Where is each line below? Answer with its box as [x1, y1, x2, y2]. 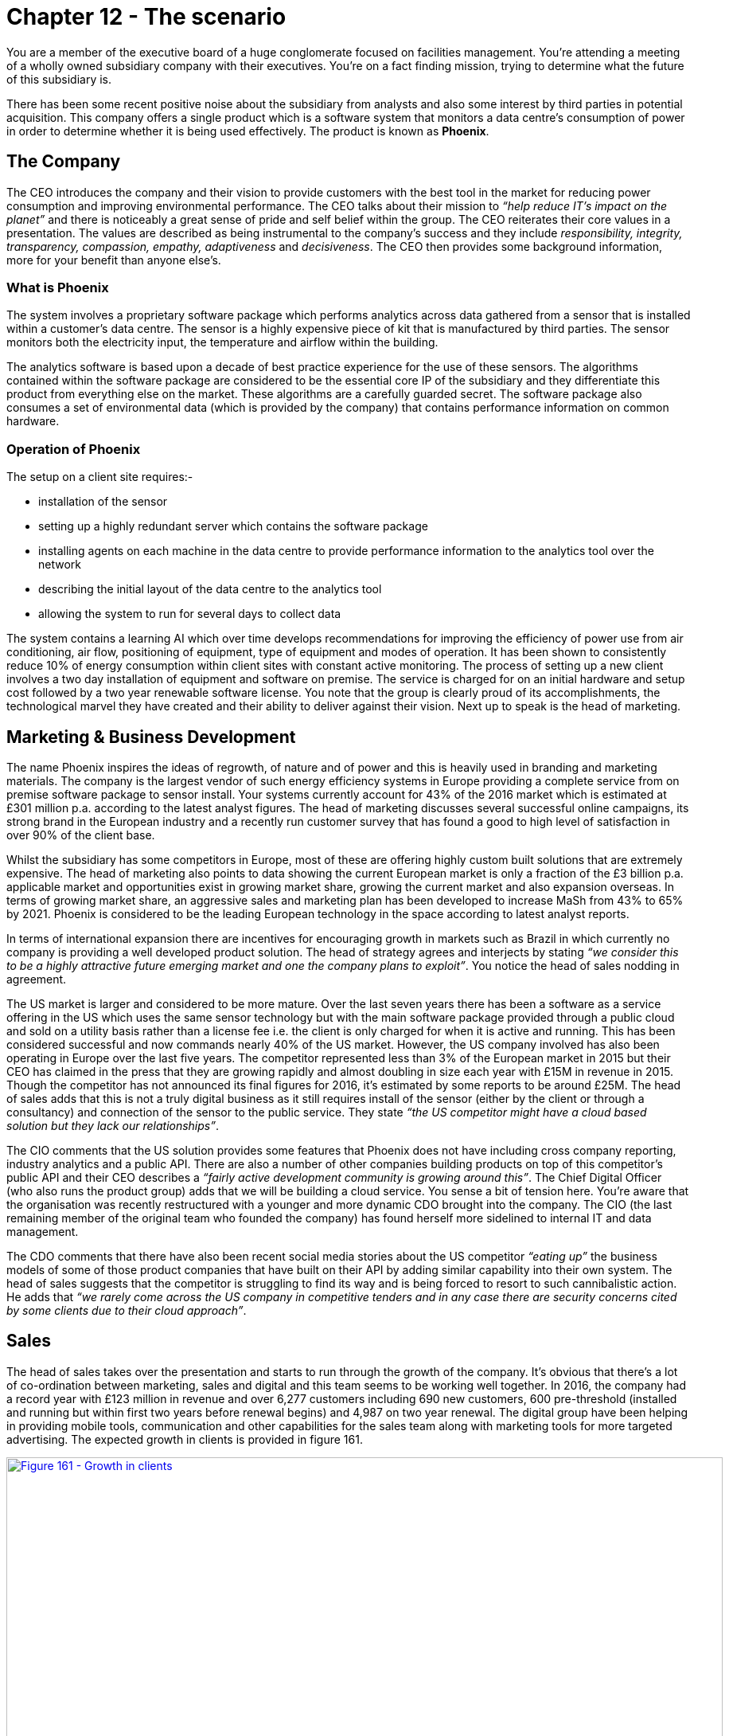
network [38, 557, 81, 572]
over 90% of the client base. [6, 827, 155, 842]
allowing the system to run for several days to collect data [38, 607, 341, 621]
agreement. [6, 972, 67, 986]
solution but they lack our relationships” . [6, 1118, 219, 1132]
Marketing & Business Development [6, 726, 296, 747]
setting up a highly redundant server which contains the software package [38, 519, 428, 534]
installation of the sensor [38, 495, 168, 509]
